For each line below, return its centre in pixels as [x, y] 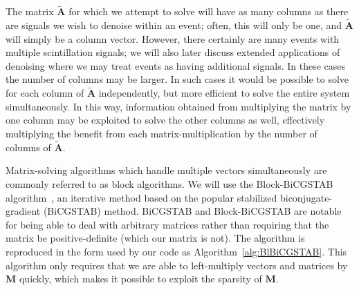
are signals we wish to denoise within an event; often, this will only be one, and [174, 25]
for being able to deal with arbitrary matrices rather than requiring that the [167, 224]
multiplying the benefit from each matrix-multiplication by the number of [162, 133]
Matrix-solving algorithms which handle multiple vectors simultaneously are [166, 170]
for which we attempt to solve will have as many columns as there [209, 11]
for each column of [45, 93]
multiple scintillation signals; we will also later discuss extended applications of [173, 52]
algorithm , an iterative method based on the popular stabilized [141, 197]
